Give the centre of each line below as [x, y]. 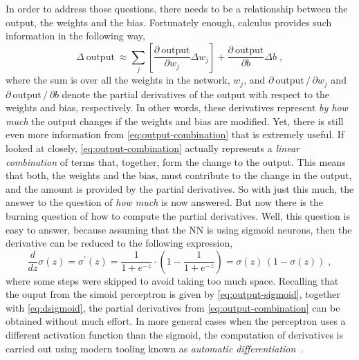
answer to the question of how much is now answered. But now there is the [164, 202]
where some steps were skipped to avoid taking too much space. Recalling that [172, 280]
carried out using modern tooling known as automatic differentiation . [155, 348]
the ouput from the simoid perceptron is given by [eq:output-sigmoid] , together [173, 294]
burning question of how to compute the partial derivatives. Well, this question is [178, 215]
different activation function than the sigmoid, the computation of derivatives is [174, 335]
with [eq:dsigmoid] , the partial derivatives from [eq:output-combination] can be [173, 307]
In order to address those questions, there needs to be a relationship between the [177, 8]
